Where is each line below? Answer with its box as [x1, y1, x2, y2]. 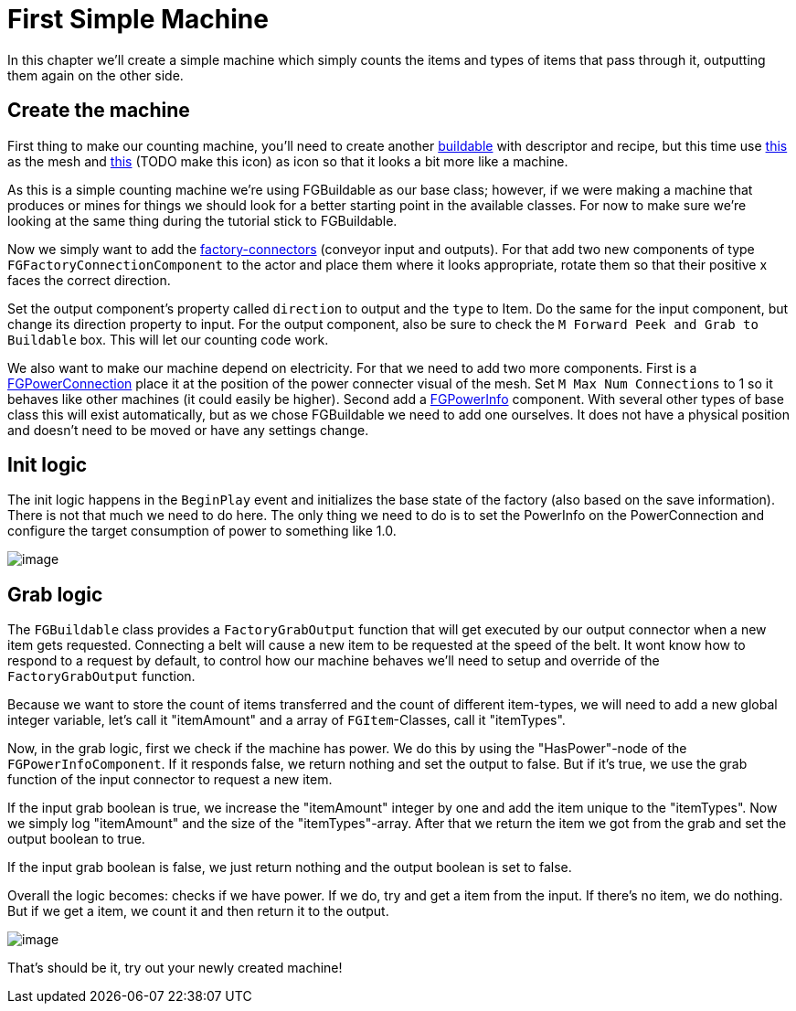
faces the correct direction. [7, 271, 171, 288]
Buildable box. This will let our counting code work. [7, 331, 329, 347]
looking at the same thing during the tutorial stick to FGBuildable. [7, 212, 398, 229]
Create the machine [7, 99, 190, 122]
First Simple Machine [7, 4, 269, 35]
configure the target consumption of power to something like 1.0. [7, 523, 397, 539]
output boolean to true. [7, 831, 145, 847]
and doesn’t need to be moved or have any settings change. [7, 421, 369, 438]
